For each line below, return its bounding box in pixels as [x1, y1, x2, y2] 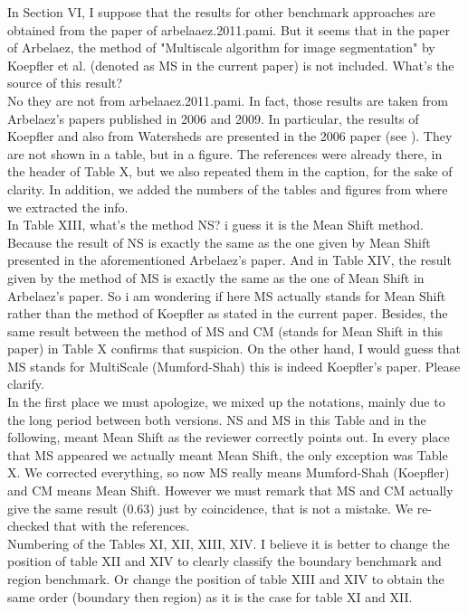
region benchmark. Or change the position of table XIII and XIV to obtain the [7, 570, 444, 588]
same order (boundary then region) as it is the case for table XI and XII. [7, 587, 413, 606]
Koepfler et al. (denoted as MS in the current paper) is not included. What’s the [7, 55, 454, 74]
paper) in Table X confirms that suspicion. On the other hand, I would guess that [7, 339, 462, 358]
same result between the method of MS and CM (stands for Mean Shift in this [7, 321, 444, 340]
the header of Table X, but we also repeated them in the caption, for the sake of [7, 162, 453, 181]
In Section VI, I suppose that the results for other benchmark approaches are [7, 3, 435, 21]
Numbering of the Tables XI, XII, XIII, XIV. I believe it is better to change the [7, 533, 450, 552]
